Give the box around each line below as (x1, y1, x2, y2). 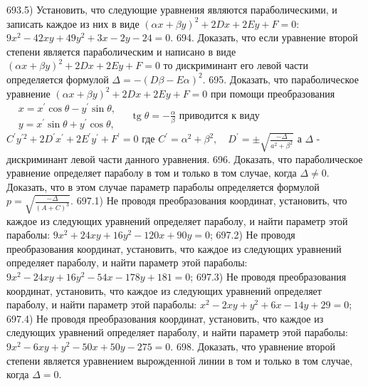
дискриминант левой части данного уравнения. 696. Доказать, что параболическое (6, 151, 363, 166)
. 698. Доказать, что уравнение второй (170, 339, 335, 353)
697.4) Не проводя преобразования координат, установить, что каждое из (6, 311, 324, 325)
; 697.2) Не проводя (210, 227, 295, 242)
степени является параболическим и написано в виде (6, 43, 236, 58)
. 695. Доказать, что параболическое (202, 71, 359, 86)
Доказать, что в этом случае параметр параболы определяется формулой (6, 179, 320, 194)
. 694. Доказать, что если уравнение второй (170, 30, 358, 45)
